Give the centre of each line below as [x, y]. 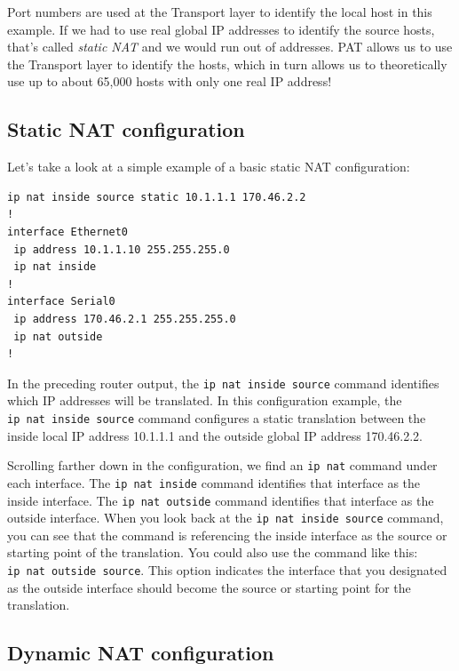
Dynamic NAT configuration [141, 653]
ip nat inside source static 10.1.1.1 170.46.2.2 [157, 197]
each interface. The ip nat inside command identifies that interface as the [214, 482]
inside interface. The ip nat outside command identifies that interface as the [221, 500]
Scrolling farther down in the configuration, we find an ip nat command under [222, 465]
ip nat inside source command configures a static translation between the [217, 417]
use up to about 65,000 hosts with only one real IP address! [170, 81]
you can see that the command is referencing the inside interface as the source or [227, 535]
